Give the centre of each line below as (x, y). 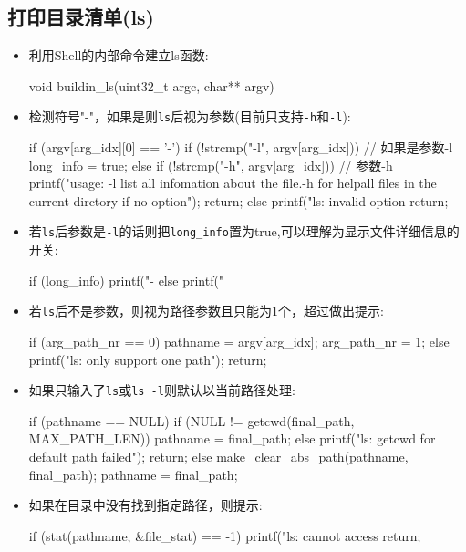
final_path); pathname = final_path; (133, 474)
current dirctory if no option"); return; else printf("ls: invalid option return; (238, 200)
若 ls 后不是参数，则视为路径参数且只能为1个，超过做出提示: (207, 311)
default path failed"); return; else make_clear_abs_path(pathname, (218, 456)
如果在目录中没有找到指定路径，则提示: (145, 505)
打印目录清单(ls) (81, 17)
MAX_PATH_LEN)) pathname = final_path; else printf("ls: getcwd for (232, 438)
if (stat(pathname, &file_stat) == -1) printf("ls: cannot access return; (225, 535)
